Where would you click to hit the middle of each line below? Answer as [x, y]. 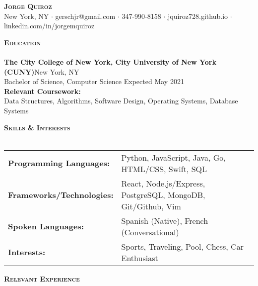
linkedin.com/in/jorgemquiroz [49, 26]
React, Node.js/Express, [163, 183]
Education [23, 42]
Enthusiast [140, 258]
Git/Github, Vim [151, 206]
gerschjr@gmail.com [85, 16]
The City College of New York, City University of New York [110, 61]
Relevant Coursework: [42, 91]
